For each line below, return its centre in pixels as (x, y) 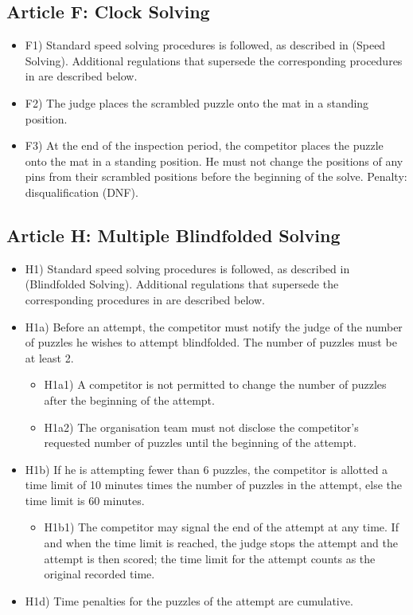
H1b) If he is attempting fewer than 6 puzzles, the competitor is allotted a (206, 469)
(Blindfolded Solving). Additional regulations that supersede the (182, 284)
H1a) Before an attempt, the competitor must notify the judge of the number (214, 326)
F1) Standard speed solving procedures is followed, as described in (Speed (205, 45)
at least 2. (49, 357)
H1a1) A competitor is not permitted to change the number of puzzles (215, 384)
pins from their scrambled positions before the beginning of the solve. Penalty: (216, 176)
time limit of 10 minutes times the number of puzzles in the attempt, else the (213, 485)
